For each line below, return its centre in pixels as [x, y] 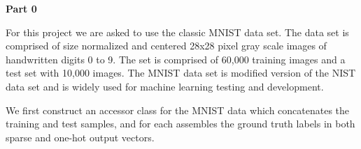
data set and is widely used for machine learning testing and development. [165, 86]
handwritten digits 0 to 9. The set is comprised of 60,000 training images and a [176, 59]
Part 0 [21, 8]
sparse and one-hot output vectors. [80, 137]
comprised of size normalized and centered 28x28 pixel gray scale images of [166, 46]
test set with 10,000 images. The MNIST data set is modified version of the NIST [181, 73]
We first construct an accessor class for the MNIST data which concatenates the [178, 110]
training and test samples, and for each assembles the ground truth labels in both [180, 124]
